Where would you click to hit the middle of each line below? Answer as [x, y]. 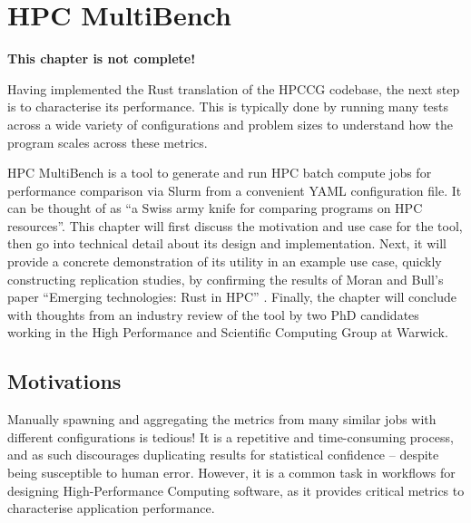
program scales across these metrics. [108, 142]
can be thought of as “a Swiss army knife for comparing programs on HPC [215, 208]
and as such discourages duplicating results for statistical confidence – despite [223, 455]
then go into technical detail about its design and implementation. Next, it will [227, 243]
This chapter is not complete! [102, 58]
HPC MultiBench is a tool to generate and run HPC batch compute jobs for [220, 173]
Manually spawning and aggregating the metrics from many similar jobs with [222, 419]
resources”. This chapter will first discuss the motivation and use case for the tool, [235, 225]
